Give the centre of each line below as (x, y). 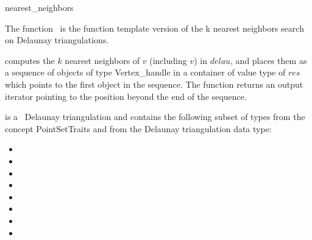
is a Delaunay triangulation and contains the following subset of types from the (155, 117)
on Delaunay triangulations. (57, 40)
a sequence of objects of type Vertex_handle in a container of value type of (145, 72)
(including (168, 60)
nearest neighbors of (102, 60)
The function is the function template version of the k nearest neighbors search (154, 28)
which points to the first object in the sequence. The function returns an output (154, 84)
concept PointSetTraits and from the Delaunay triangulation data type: (138, 128)
